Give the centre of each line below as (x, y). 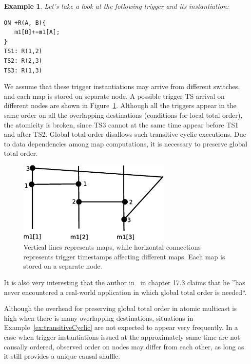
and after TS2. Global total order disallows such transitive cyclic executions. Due (125, 134)
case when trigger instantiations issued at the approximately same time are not (122, 337)
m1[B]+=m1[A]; (37, 32)
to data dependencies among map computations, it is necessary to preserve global (126, 143)
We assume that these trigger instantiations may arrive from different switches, (122, 86)
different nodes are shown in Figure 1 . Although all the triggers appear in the (120, 105)
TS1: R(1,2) (23, 51)
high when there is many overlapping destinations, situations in (99, 318)
